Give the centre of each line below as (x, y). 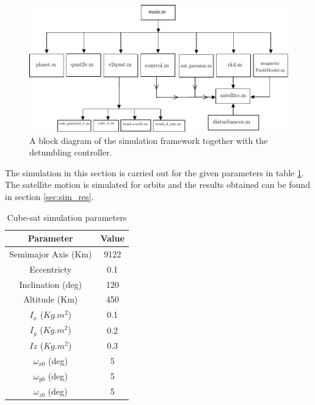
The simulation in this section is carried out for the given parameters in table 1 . (154, 172)
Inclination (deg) (50, 284)
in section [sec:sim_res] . (49, 196)
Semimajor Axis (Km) (51, 253)
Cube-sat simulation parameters (67, 217)
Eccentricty (51, 269)
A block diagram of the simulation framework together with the (149, 140)
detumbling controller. (71, 152)
